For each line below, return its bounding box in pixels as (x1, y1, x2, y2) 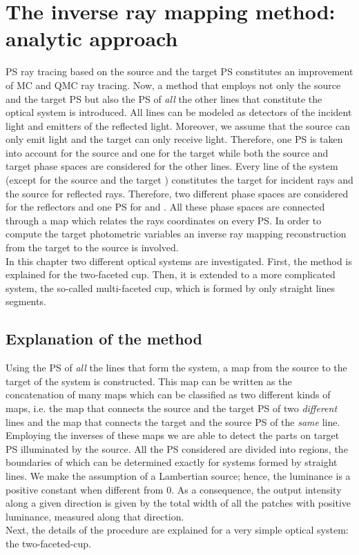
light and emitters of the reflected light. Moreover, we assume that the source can (6, 118, 350, 133)
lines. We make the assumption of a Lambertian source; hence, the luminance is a (6, 468, 351, 483)
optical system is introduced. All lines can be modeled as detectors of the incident (6, 105, 352, 119)
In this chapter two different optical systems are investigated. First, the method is (6, 253, 352, 268)
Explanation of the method (6, 328, 202, 349)
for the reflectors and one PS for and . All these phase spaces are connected (6, 199, 325, 214)
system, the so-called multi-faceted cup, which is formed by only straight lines (6, 280, 335, 295)
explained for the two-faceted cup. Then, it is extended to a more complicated (6, 267, 336, 282)
